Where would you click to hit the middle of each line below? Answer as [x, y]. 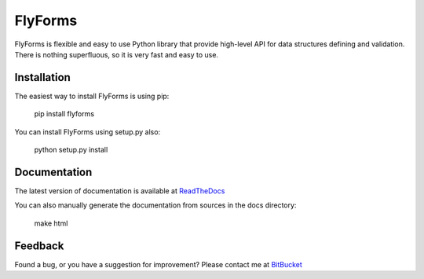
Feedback [39, 246]
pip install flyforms [64, 114]
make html [51, 223]
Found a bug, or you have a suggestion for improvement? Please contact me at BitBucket [158, 264]
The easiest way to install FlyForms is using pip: [92, 96]
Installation [42, 77]
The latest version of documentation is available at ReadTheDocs [120, 191]
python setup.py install [71, 150]
